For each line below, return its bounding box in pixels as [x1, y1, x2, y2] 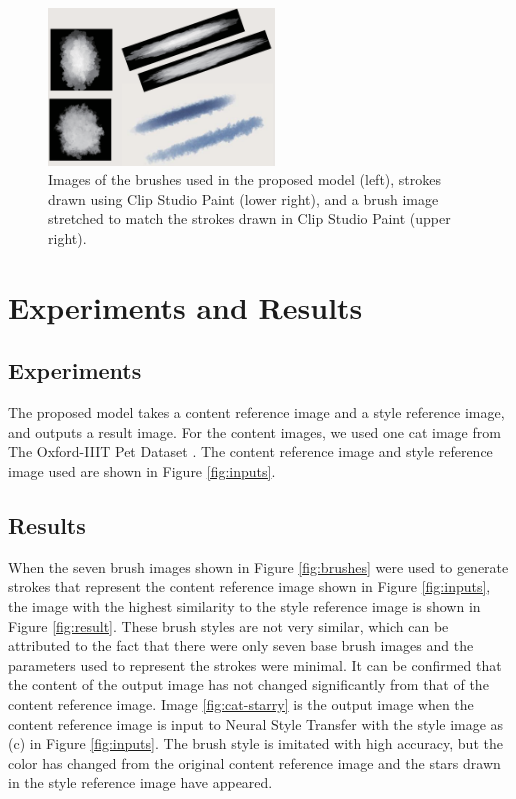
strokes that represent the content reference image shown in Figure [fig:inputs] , [8, 576, 491, 597]
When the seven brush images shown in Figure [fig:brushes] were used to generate [8, 556, 509, 577]
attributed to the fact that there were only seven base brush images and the [8, 635, 474, 656]
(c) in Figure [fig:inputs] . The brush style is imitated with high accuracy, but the [8, 733, 503, 754]
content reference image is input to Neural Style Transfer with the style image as [8, 713, 504, 734]
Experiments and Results [8, 286, 363, 327]
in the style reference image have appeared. [8, 772, 273, 793]
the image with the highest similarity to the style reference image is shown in [8, 595, 481, 616]
